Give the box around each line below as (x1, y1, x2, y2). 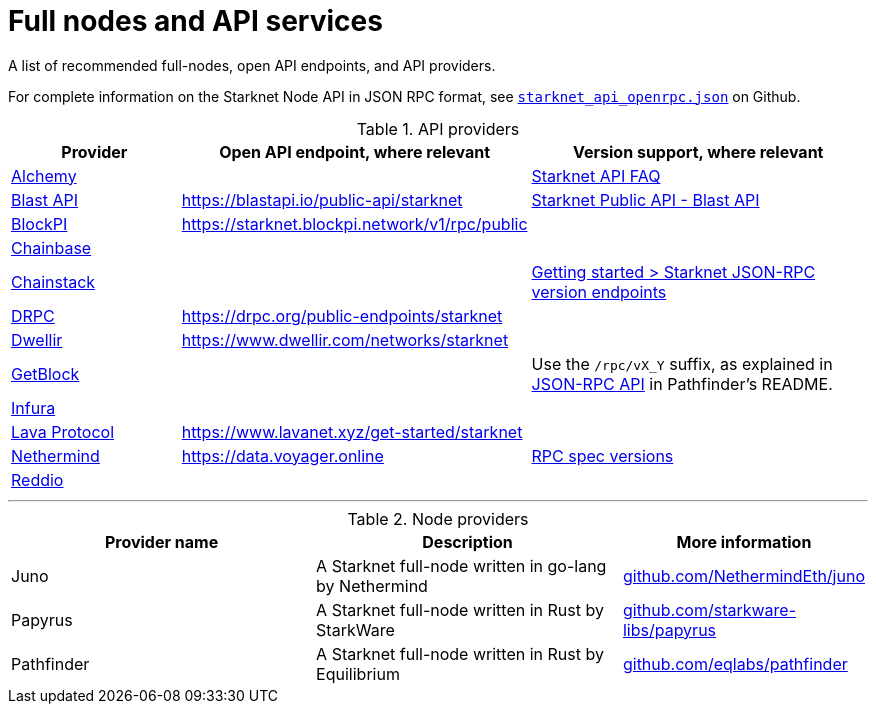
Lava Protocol (11, 421, 115, 442)
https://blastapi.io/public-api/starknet (181, 189, 463, 210)
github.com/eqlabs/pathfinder (622, 653, 848, 674)
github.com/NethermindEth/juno (622, 565, 865, 586)
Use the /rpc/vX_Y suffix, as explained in (531, 353, 833, 374)
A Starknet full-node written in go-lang (316, 555, 607, 576)
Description (422, 531, 513, 552)
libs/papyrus (622, 619, 717, 640)
